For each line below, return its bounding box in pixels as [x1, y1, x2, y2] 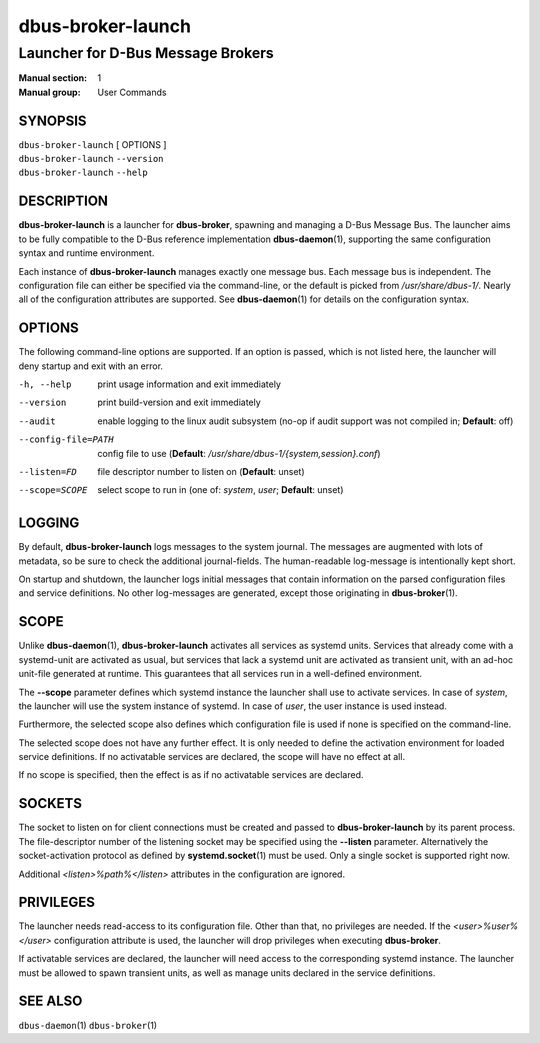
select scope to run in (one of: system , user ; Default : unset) [97, 484, 344, 496]
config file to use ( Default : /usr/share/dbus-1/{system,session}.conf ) [97, 447, 381, 459]
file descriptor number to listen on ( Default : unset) [97, 465, 305, 477]
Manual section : [18, 72, 88, 84]
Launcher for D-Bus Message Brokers [18, 44, 274, 62]
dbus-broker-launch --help [18, 167, 149, 179]
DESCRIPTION [18, 193, 109, 210]
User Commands [97, 86, 167, 98]
